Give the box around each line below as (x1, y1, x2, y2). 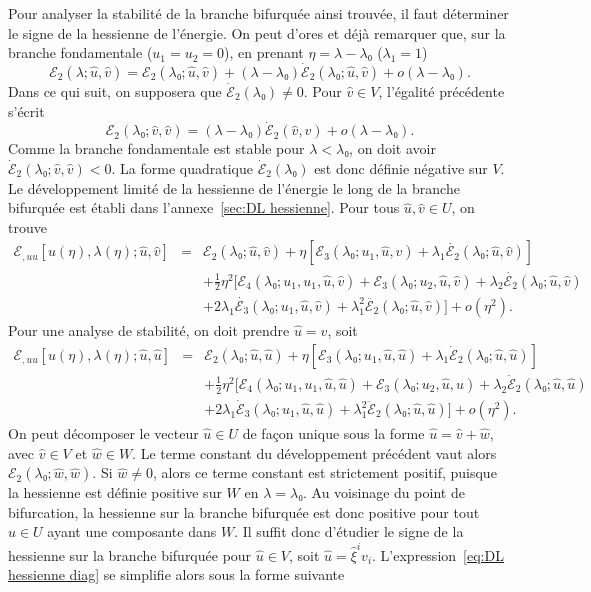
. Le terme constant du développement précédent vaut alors (132, 442, 497, 463)
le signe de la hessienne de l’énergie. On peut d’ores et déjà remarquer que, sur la (8, 22, 506, 43)
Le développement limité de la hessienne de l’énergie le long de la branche (8, 177, 460, 198)
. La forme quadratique (111, 158, 253, 178)
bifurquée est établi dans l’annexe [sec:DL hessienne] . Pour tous (8, 197, 400, 218)
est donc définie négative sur (314, 158, 488, 178)
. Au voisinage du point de (303, 482, 465, 503)
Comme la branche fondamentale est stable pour (8, 138, 305, 159)
